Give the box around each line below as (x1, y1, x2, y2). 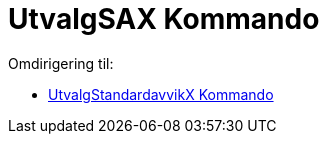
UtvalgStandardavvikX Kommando (48, 85, 274, 103)
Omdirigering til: (8, 54, 114, 72)
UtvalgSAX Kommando (8, 2, 320, 36)
